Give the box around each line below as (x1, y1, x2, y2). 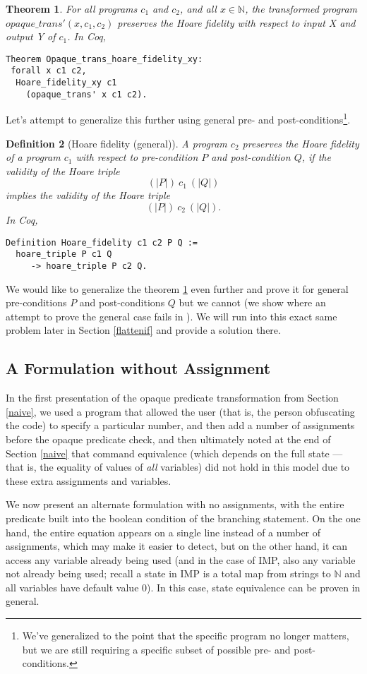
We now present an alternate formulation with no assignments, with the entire (6, 497, 344, 512)
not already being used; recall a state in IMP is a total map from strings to (6, 566, 331, 581)
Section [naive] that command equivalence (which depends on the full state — (6, 445, 343, 460)
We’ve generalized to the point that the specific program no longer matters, (22, 628, 349, 643)
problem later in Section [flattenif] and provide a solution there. (6, 323, 281, 337)
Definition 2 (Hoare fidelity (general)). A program (6, 136, 227, 150)
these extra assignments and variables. (6, 473, 172, 488)
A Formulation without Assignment (6, 357, 271, 379)
